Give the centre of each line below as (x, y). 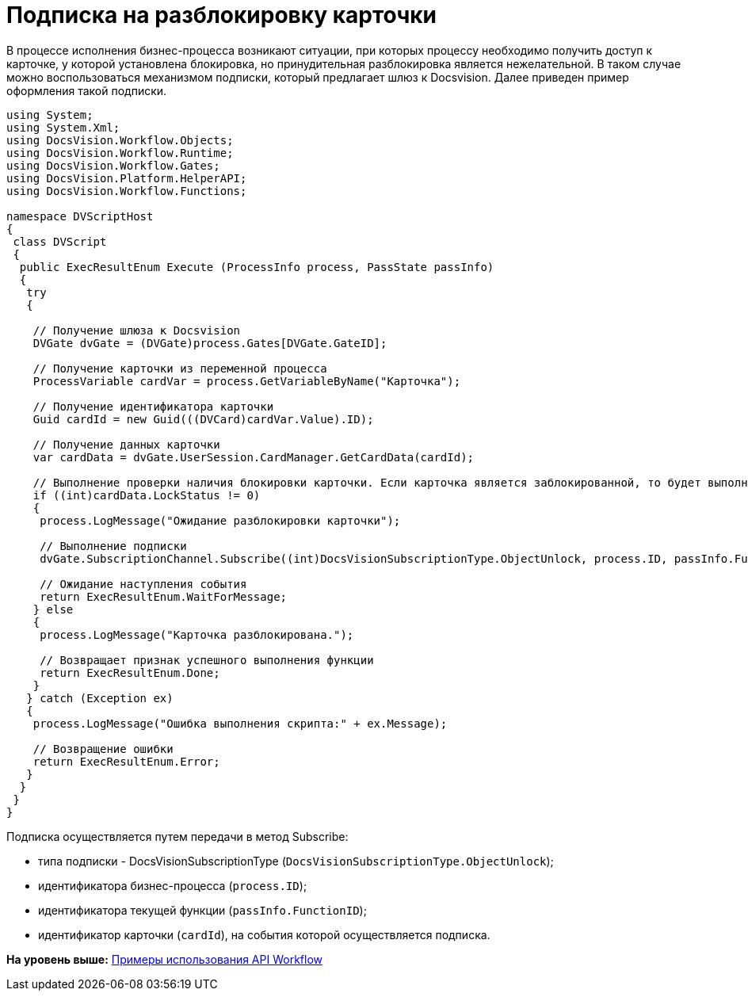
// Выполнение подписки (113, 546)
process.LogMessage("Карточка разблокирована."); (197, 634)
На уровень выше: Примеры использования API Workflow (164, 959)
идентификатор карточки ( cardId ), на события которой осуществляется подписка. (264, 934)
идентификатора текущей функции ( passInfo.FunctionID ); (202, 910)
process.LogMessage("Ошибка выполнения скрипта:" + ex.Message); (240, 723)
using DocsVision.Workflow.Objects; (120, 140)
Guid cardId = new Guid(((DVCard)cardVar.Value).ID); (203, 419)
